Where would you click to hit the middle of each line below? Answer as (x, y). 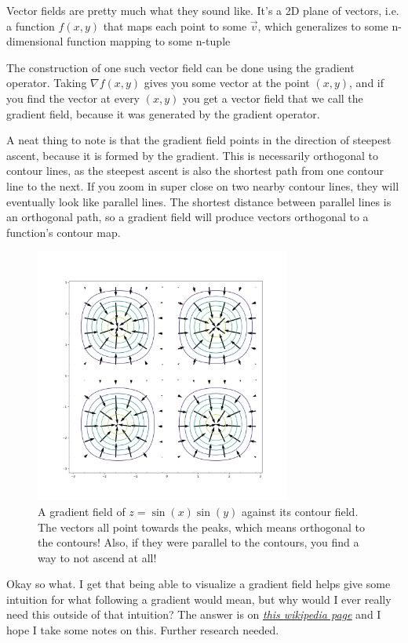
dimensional (35, 41)
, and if (367, 83)
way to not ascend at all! (97, 557)
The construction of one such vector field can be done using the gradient (180, 67)
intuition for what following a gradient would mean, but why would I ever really (199, 599)
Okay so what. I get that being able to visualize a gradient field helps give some (199, 584)
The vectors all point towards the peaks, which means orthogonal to (201, 527)
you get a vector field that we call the (273, 98)
